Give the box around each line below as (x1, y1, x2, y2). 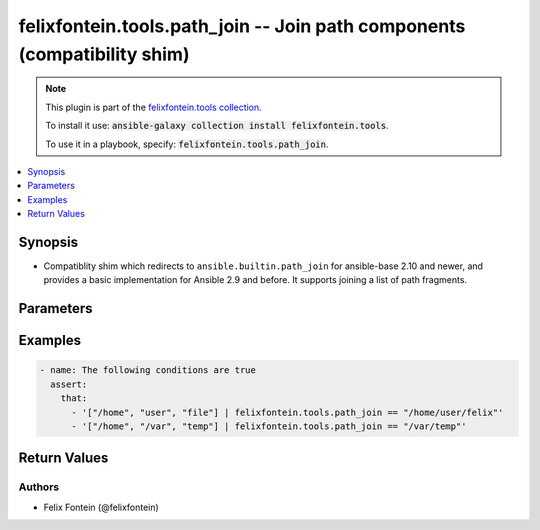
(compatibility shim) (18, 43, 190, 65)
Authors (18, 480, 60, 494)
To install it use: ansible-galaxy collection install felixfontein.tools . (45, 120, 389, 132)
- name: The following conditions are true (39, 365, 257, 376)
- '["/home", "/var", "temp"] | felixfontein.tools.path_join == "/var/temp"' (71, 420, 467, 432)
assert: (50, 378, 88, 390)
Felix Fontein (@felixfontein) (43, 501, 159, 513)
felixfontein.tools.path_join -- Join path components (18, 15, 466, 37)
